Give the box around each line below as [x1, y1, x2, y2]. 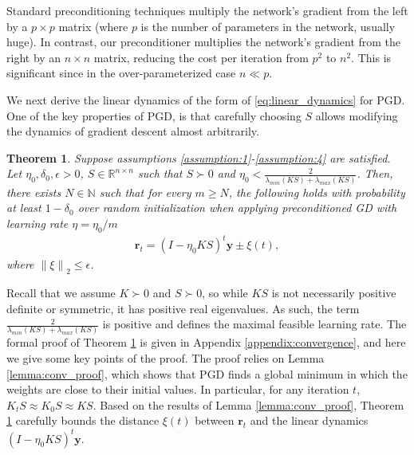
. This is [351, 49, 392, 65]
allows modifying [315, 107, 398, 124]
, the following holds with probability [228, 183, 405, 200]
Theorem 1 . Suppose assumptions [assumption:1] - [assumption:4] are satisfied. [6, 149, 391, 166]
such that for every [99, 183, 191, 200]
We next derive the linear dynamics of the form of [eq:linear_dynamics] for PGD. [6, 91, 405, 108]
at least [6, 199, 41, 216]
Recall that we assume [6, 284, 116, 300]
